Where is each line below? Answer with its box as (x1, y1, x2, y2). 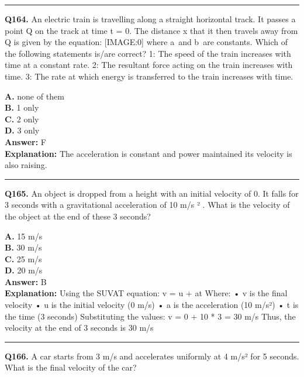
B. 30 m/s (5, 241, 42, 253)
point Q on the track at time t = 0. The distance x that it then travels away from (5, 24, 298, 36)
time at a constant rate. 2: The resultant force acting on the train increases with (5, 59, 293, 71)
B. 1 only (5, 101, 39, 114)
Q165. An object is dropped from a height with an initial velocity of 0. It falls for (5, 187, 299, 199)
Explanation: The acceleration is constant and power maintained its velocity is (5, 147, 292, 159)
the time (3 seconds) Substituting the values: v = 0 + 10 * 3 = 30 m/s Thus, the (5, 310, 296, 322)
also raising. (5, 159, 47, 171)
